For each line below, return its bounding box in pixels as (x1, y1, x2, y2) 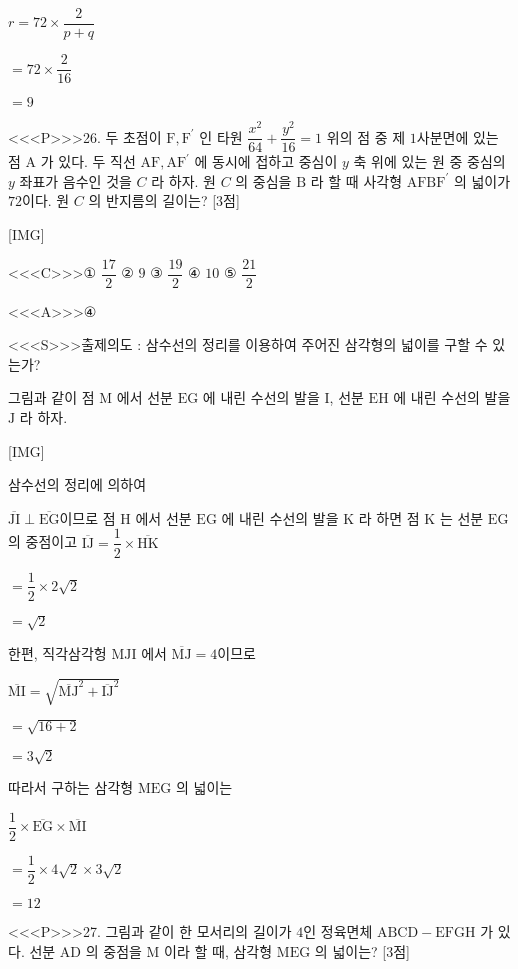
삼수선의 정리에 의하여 (8, 474, 147, 495)
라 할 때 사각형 (310, 170, 403, 191)
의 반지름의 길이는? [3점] (88, 190, 240, 211)
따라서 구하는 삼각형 (8, 777, 134, 798)
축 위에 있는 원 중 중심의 (353, 151, 506, 172)
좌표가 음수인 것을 (19, 170, 132, 191)
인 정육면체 (303, 921, 373, 942)
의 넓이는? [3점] (314, 940, 410, 961)
